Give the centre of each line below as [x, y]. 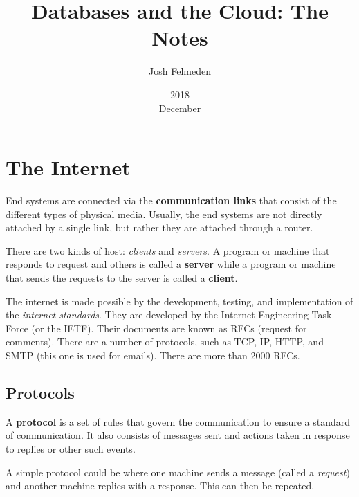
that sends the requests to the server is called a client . [122, 278]
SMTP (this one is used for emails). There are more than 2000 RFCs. [153, 355]
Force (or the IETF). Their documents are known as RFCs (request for [156, 328]
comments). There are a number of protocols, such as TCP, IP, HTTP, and [165, 342]
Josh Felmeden [180, 71]
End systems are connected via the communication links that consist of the [171, 200]
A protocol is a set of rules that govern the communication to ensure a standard [178, 421]
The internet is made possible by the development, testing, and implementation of [179, 301]
